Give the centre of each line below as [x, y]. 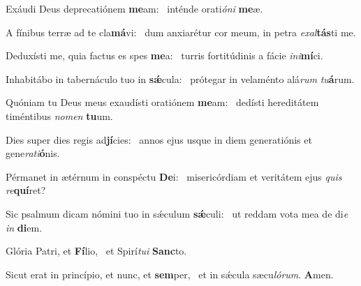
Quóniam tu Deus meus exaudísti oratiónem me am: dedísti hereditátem [162, 102]
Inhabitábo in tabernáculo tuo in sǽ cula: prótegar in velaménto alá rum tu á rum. [180, 78]
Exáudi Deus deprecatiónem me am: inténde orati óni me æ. [134, 8]
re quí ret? [26, 190]
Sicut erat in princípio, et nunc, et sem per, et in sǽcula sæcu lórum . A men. [170, 274]
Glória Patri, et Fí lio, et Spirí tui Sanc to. [96, 251]
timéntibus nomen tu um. [59, 115]
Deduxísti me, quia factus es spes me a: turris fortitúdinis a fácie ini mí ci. [164, 55]
